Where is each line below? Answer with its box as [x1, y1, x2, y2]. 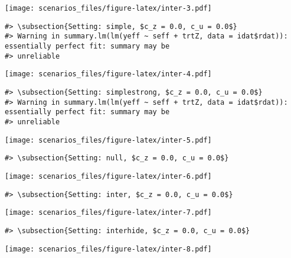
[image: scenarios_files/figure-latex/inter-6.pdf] [5, 172, 212, 180]
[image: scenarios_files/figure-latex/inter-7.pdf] [5, 208, 212, 217]
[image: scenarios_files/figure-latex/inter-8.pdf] [5, 244, 212, 253]
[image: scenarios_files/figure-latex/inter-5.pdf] [5, 136, 212, 144]
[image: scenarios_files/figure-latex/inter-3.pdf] [5, 4, 212, 12]
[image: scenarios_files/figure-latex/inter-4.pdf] [5, 70, 212, 79]
